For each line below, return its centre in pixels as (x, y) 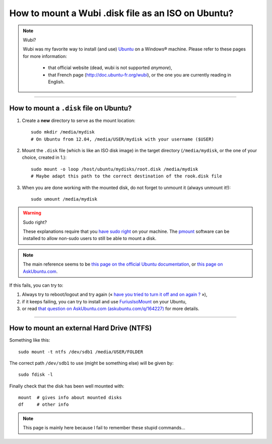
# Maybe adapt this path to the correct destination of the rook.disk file (126, 176)
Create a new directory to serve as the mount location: (79, 120)
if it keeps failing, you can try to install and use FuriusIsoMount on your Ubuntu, (104, 301)
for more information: (45, 56)
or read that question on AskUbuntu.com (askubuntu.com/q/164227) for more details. (111, 309)
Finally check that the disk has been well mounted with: (67, 386)
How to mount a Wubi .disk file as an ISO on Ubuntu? (121, 13)
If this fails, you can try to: (36, 285)
